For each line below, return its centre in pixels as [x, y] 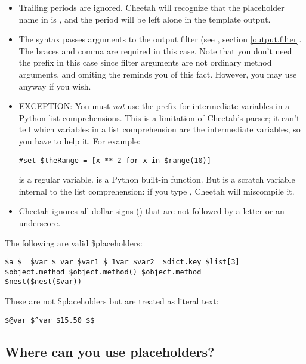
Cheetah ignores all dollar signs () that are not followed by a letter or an [152, 211]
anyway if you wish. [55, 86]
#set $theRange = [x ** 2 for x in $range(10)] [115, 160]
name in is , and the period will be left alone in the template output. [145, 19]
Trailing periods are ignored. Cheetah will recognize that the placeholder [152, 7]
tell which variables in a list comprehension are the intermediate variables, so [160, 129]
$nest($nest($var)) [43, 282]
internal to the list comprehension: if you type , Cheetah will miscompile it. [157, 191]
